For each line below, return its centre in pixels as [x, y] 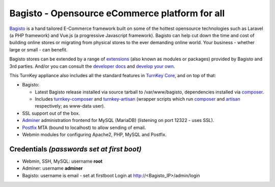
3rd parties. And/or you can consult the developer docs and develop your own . [92, 66]
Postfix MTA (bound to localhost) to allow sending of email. [84, 128]
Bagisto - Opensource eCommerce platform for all [117, 13]
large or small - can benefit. [38, 50]
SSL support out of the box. [51, 113]
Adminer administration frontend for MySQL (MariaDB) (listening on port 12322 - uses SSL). [118, 120]
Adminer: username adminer [52, 168]
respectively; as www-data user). [70, 106]
